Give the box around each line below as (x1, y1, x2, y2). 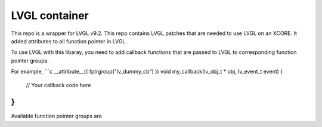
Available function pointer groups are (11, 113, 103, 120)
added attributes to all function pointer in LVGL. (11, 37, 128, 45)
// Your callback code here (26, 81, 92, 88)
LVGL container (11, 9, 89, 22)
